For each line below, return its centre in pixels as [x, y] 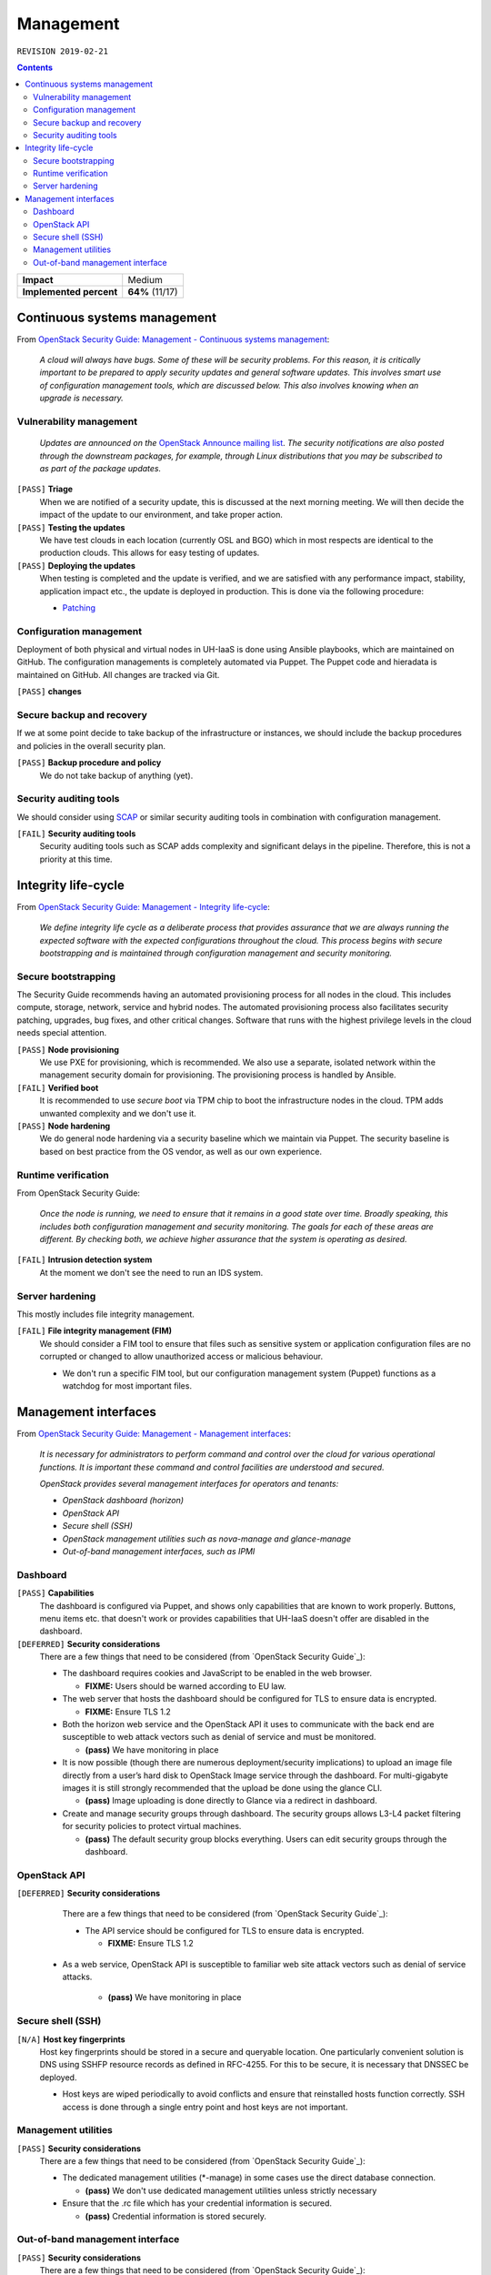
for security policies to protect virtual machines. [152, 1826]
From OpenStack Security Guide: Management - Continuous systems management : [173, 339]
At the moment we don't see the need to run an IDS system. [151, 1272]
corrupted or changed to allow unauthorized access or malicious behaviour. [181, 1357]
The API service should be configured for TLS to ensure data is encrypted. [225, 1930]
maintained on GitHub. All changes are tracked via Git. [118, 674]
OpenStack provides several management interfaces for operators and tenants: [189, 1484]
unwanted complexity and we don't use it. [118, 1113]
